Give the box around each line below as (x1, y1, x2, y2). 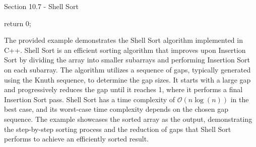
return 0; (4, 18, 31, 28)
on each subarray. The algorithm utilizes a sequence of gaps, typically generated (4, 64, 251, 75)
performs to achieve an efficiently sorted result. (4, 133, 149, 144)
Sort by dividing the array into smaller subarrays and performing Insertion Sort (4, 54, 250, 65)
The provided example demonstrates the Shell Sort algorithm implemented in (4, 35, 243, 45)
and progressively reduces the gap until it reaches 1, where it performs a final (4, 84, 243, 95)
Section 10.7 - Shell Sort (4, 1, 79, 11)
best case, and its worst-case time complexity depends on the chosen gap (4, 104, 229, 114)
